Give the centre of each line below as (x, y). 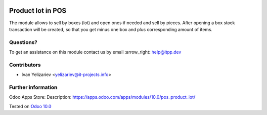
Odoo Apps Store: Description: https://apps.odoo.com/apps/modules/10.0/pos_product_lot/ (102, 97)
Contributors (25, 65)
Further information (33, 87)
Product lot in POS (38, 11)
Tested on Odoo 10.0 (30, 106)
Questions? (23, 42)
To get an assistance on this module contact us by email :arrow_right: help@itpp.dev (95, 52)
